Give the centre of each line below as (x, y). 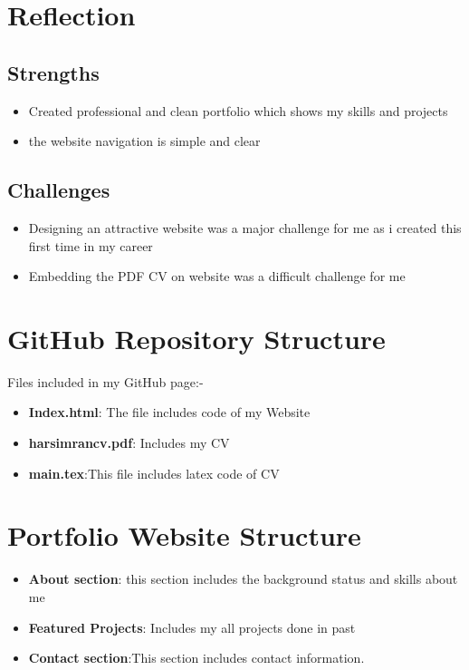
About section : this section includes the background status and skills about (243, 579)
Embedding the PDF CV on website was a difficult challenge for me (217, 276)
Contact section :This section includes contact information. (196, 658)
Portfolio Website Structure (184, 535)
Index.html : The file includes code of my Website (169, 412)
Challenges (59, 190)
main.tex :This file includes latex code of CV (154, 473)
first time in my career (91, 245)
